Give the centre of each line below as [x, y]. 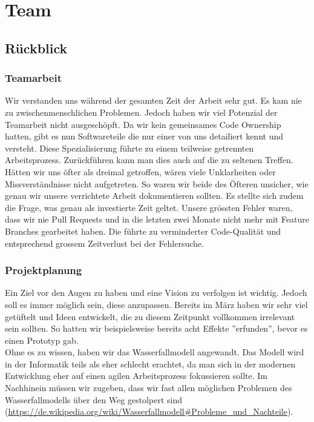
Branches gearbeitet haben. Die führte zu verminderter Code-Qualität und [143, 231]
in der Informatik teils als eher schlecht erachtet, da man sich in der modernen [150, 363]
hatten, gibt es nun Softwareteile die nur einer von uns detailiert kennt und [144, 136]
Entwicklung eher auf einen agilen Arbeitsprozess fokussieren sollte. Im [136, 376]
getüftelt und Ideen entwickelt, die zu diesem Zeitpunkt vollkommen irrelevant [150, 316]
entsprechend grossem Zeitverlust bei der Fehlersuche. [104, 243]
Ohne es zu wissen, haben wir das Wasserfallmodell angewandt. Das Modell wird [155, 352]
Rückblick [36, 48]
